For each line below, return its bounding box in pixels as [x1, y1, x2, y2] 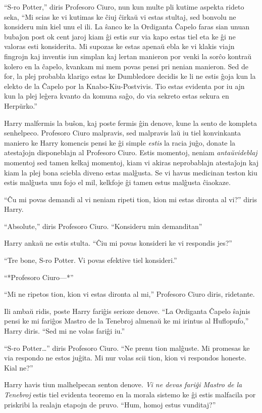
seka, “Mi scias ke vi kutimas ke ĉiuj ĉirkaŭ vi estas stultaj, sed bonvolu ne [4, 11, 236, 22]
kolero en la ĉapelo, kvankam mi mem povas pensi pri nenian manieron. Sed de [4, 61, 249, 71]
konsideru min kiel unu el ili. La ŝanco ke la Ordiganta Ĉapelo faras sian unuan [4, 21, 249, 32]
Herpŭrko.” [4, 100, 37, 111]
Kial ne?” [4, 362, 33, 373]
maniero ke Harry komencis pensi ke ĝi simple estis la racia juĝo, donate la [4, 137, 236, 148]
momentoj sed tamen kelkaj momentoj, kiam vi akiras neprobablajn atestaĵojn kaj [4, 157, 258, 167]
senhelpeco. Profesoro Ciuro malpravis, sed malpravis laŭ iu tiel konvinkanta [4, 127, 241, 138]
